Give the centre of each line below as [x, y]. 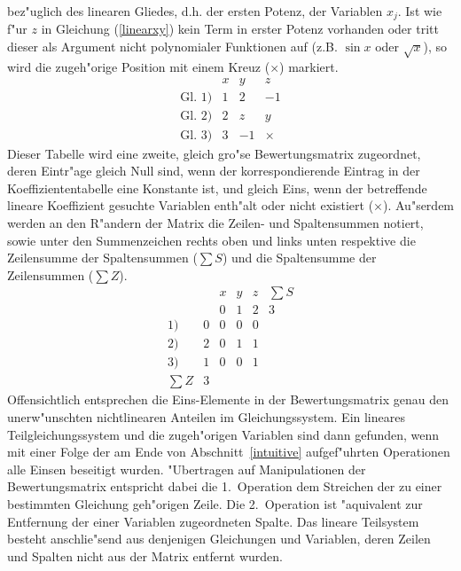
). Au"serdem [419, 205]
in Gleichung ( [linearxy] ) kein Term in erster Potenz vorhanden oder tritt [240, 29]
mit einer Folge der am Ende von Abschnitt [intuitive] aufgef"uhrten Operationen [229, 452]
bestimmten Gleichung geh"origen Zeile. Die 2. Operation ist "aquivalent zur [215, 504]
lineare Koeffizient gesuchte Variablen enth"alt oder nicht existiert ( [191, 205]
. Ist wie [420, 11]
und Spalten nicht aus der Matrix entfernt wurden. [145, 555]
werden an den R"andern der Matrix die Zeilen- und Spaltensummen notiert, [215, 222]
